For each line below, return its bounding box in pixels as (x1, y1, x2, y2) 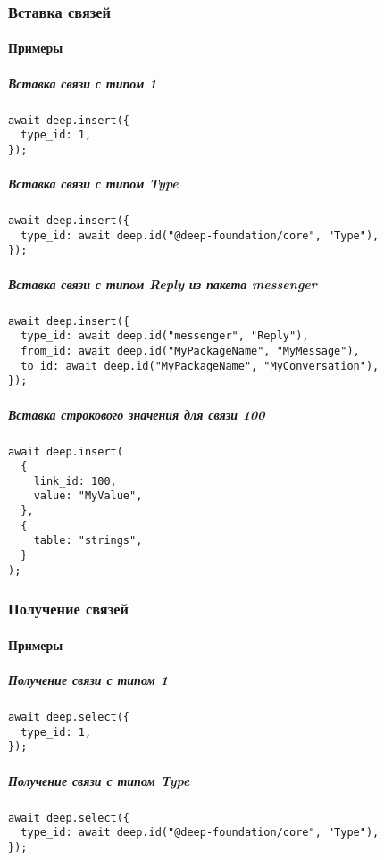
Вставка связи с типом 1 (8, 73, 157, 92)
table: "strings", (33, 534, 143, 547)
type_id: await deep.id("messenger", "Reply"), (21, 330, 309, 343)
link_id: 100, (33, 474, 117, 488)
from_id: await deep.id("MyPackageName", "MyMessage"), (21, 344, 360, 357)
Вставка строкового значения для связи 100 (8, 405, 265, 423)
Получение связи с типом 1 (8, 671, 169, 689)
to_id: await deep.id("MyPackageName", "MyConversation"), (21, 359, 380, 372)
